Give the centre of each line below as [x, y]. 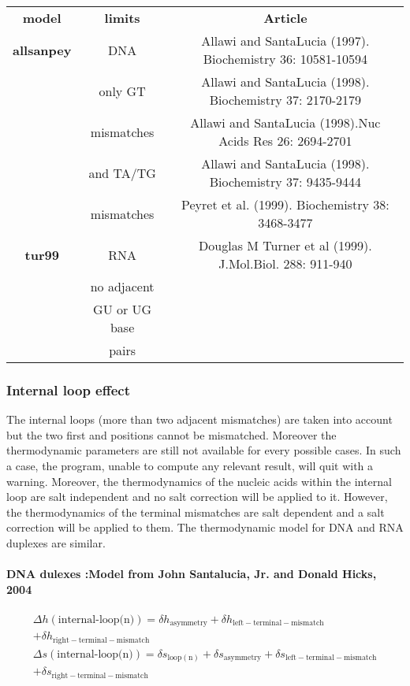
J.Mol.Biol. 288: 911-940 [285, 263]
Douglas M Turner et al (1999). [285, 245]
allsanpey [42, 50]
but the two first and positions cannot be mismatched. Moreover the [171, 434]
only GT [122, 91]
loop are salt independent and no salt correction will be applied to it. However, [197, 497]
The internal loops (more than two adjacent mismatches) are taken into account [199, 419]
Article [285, 18]
